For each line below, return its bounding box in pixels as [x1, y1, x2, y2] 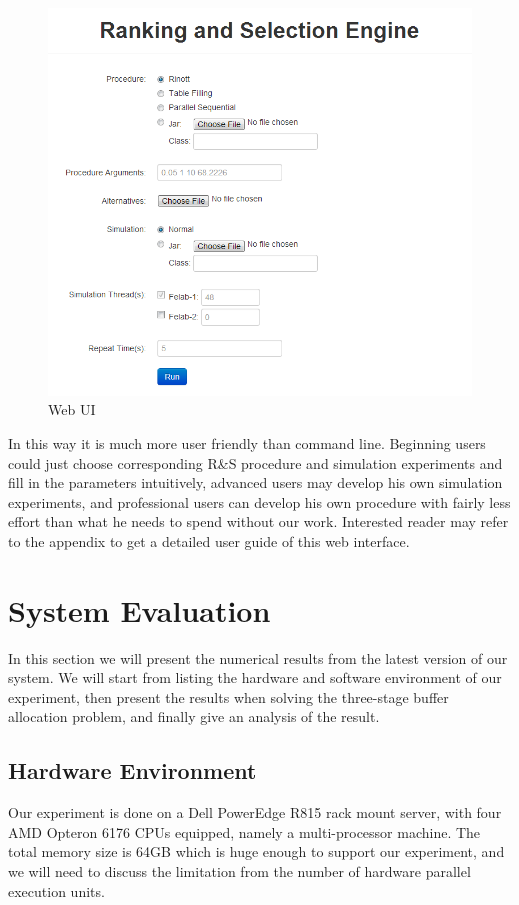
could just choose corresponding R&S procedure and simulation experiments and [8, 452, 503, 473]
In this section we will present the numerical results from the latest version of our [8, 647, 508, 668]
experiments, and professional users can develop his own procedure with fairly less [8, 491, 511, 512]
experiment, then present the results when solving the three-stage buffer [8, 686, 449, 707]
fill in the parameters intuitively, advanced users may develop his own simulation [8, 472, 503, 493]
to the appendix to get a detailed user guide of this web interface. [8, 530, 410, 551]
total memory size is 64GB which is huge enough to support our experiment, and [8, 841, 505, 862]
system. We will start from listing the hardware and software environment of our [8, 667, 502, 688]
